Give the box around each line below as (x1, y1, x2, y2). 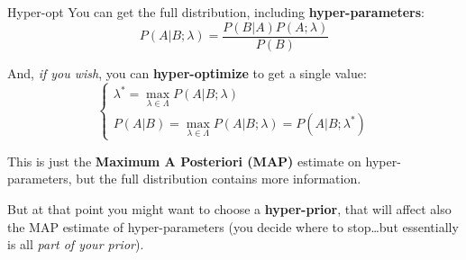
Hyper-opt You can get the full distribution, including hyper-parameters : (7, 3, 425, 21)
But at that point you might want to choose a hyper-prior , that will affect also (7, 199, 452, 218)
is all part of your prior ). (7, 235, 144, 254)
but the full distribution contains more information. (76, 169, 361, 188)
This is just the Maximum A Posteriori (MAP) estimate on (7, 151, 361, 170)
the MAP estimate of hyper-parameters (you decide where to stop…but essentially (7, 217, 459, 236)
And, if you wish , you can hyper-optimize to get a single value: (7, 63, 367, 82)
